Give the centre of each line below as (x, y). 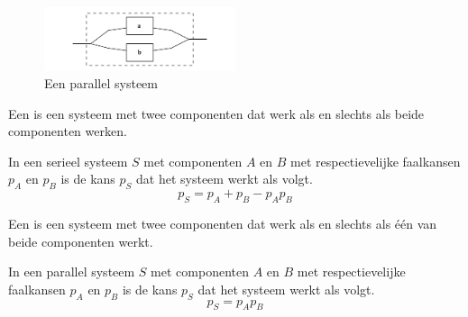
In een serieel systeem (68, 161)
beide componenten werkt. (81, 241)
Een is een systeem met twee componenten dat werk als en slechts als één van (223, 224)
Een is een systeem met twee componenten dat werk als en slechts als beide (216, 113)
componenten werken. (68, 131)
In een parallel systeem (72, 272)
